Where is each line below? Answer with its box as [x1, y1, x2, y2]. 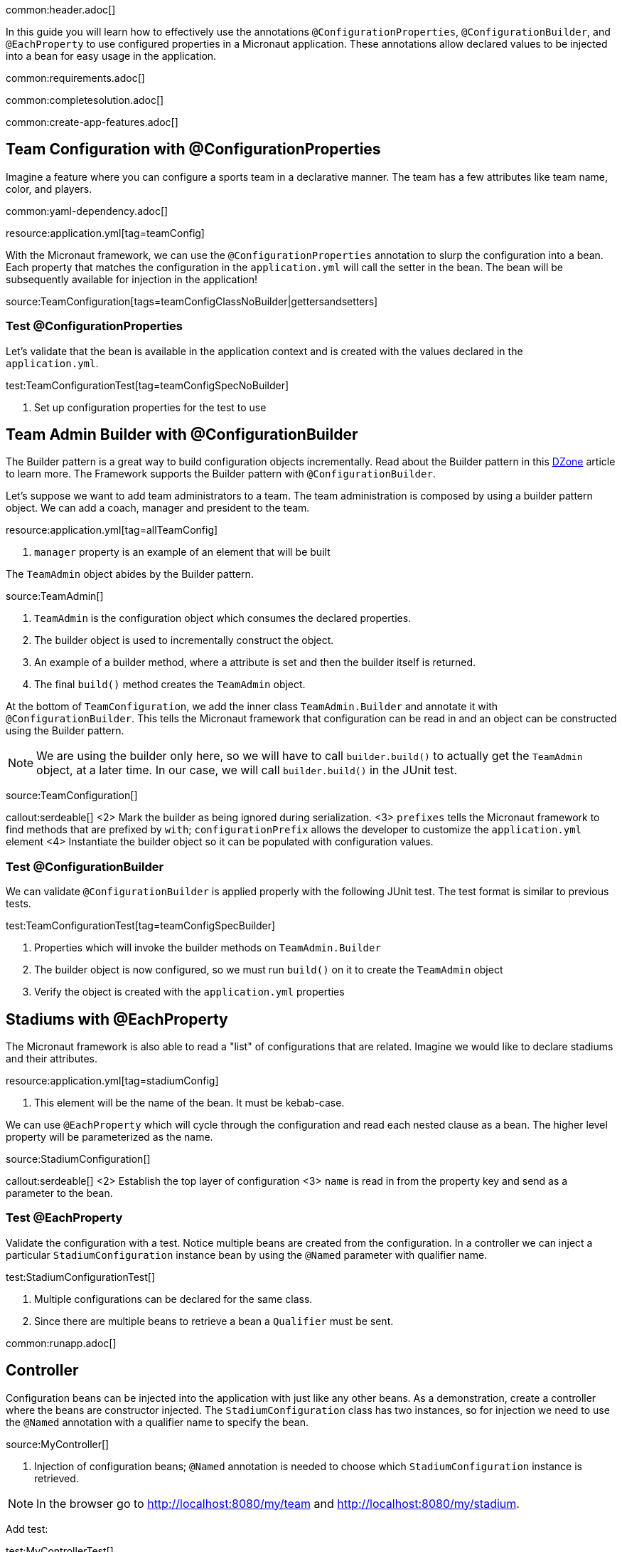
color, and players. [6, 182, 92, 195]
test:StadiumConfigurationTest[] [6, 1270, 156, 1283]
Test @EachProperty [6, 1210, 123, 1225]
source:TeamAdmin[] [6, 590, 104, 603]
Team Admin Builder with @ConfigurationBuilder [6, 426, 358, 444]
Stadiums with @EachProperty [6, 1010, 228, 1028]
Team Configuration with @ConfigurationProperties [6, 140, 381, 159]
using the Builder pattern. [6, 724, 124, 737]
